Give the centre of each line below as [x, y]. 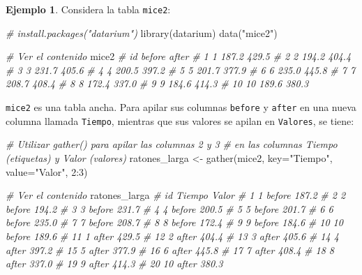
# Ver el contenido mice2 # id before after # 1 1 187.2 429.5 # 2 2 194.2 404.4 [179, 56]
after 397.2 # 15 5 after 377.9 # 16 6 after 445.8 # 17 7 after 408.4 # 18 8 [170, 250]
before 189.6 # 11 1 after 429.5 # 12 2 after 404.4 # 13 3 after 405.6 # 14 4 [172, 236]
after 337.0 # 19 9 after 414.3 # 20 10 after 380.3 [114, 263]
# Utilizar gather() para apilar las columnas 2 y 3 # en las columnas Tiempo [172, 144]
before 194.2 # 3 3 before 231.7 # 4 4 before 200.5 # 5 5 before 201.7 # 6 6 [169, 208]
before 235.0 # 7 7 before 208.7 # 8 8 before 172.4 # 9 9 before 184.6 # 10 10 [174, 222]
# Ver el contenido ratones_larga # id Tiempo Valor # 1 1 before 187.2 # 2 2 [176, 195]
